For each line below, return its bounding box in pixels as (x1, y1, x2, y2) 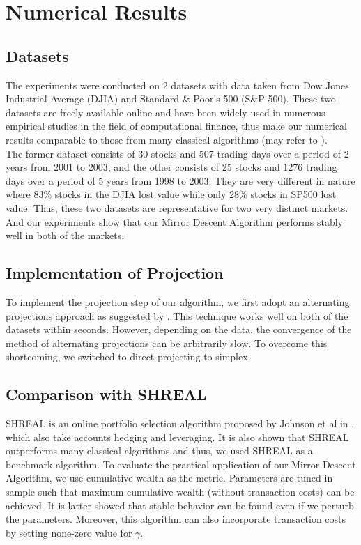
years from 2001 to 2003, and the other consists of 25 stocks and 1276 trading (6, 160, 337, 174)
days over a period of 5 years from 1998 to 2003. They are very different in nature (6, 173, 355, 187)
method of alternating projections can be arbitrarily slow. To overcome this (6, 335, 328, 350)
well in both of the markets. (6, 228, 125, 243)
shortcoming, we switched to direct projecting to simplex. (6, 349, 251, 364)
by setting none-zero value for (6, 525, 132, 539)
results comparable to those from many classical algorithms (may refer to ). (6, 132, 328, 146)
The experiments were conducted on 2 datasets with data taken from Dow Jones (6, 77, 349, 92)
